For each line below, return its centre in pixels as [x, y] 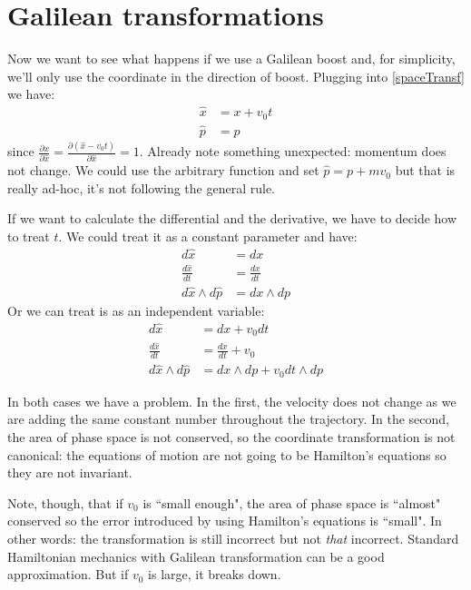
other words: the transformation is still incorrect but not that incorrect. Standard [233, 538]
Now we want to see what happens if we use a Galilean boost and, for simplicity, [231, 59]
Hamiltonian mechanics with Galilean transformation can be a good [196, 556]
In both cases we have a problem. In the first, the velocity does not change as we [232, 401]
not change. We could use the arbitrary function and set [163, 170]
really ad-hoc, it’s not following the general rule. [141, 187]
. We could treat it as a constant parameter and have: [208, 236]
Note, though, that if [65, 502]
